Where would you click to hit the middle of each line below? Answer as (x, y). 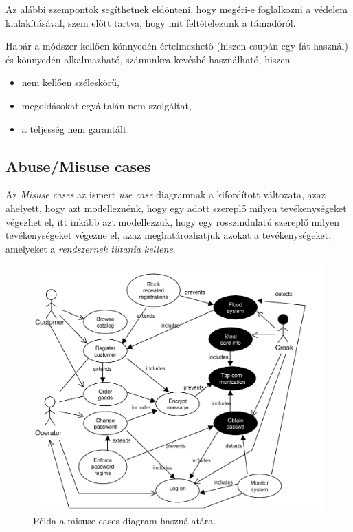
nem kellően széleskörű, (70, 82)
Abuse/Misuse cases (78, 166)
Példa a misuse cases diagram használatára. (125, 520)
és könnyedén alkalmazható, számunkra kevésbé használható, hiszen (148, 59)
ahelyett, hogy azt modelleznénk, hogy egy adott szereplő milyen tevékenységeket (176, 208)
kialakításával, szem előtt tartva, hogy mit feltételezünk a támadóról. (151, 22)
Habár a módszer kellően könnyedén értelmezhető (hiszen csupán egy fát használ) (177, 46)
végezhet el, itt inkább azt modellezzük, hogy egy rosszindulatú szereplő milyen (173, 221)
